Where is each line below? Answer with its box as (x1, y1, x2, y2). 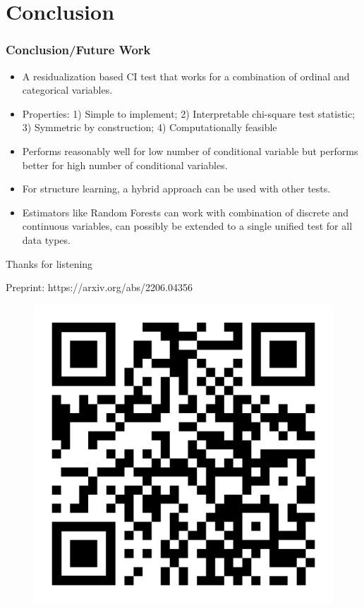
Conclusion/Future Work (6, 41, 151, 59)
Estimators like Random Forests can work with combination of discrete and (22, 204, 349, 219)
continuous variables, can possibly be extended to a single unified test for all (22, 219, 353, 233)
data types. (22, 232, 71, 247)
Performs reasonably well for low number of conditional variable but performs (22, 143, 358, 158)
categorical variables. (22, 82, 113, 97)
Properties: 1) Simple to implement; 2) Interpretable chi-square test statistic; (22, 106, 356, 121)
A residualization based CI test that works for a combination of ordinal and (22, 68, 350, 83)
